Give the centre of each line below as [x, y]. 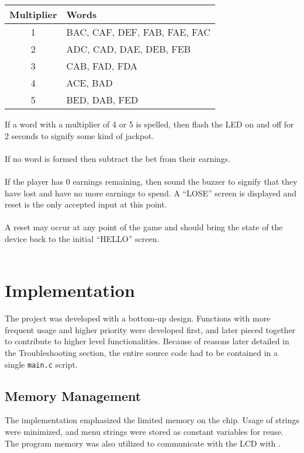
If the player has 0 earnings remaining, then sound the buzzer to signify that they [151, 181]
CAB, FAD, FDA [102, 66]
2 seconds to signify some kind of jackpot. [80, 135]
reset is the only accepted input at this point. [86, 204]
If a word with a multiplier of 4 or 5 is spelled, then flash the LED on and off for [149, 124]
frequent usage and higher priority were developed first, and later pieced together [150, 329]
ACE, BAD [89, 83]
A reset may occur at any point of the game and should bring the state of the [144, 227]
